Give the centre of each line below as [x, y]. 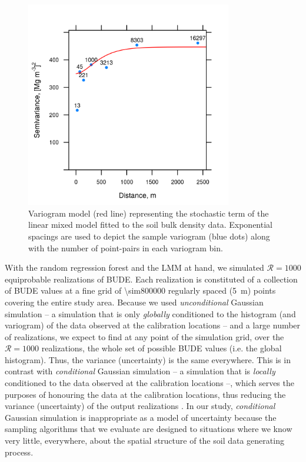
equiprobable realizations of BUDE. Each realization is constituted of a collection [151, 279]
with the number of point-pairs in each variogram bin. [126, 247]
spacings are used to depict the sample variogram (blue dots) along [149, 236]
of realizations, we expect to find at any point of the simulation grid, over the [144, 336]
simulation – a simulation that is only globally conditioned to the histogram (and [150, 313]
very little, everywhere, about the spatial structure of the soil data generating [144, 441]
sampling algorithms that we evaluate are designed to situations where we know [149, 429]
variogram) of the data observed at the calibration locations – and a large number [153, 325]
